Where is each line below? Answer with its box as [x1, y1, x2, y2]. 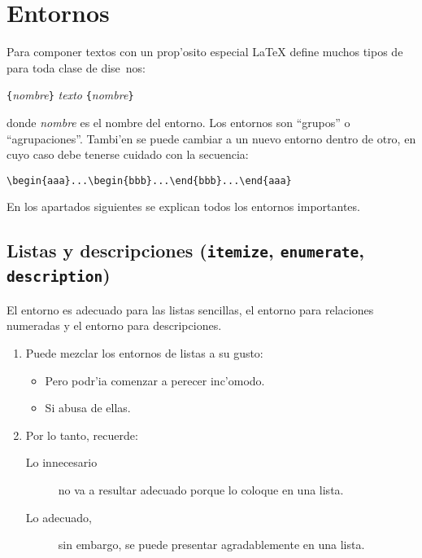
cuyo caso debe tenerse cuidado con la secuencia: [7, 146, 249, 163]
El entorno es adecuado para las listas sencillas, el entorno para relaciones [7, 301, 374, 318]
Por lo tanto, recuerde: [25, 426, 138, 443]
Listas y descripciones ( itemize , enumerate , [7, 238, 365, 263]
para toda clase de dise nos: [7, 59, 146, 76]
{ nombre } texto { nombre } [7, 86, 134, 103]
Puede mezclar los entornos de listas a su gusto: [25, 344, 263, 361]
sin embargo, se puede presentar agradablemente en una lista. [58, 536, 365, 553]
